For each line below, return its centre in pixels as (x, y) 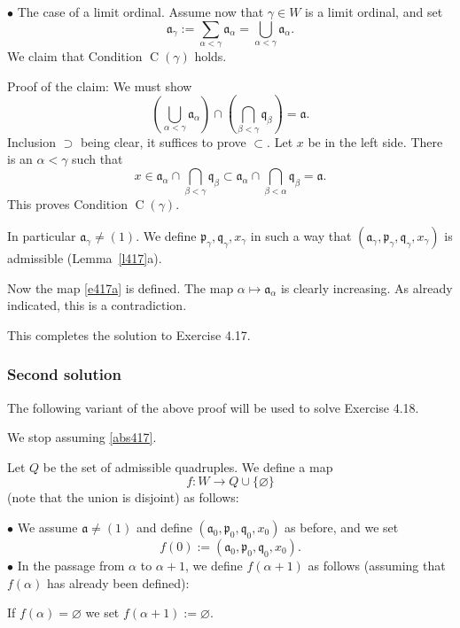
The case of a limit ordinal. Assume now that (140, 12)
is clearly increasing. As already (366, 287)
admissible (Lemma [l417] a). (85, 258)
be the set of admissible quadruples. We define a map (188, 466)
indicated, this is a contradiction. (97, 305)
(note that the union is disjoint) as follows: (123, 497)
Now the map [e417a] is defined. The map (121, 287)
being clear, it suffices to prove (163, 141)
